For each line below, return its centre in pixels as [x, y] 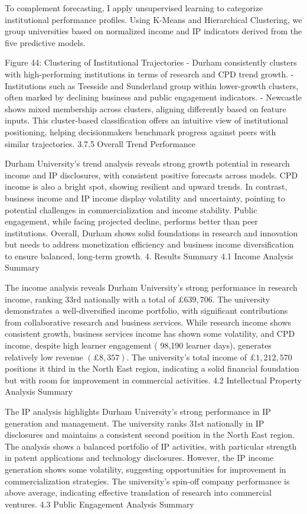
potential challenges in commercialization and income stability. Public [131, 209]
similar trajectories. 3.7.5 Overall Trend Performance [100, 143]
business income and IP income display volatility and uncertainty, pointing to [145, 198]
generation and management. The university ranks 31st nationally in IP [135, 423]
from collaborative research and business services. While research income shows [148, 322]
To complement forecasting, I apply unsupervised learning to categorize [134, 8]
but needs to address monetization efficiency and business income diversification [149, 244]
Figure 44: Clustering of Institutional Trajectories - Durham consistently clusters [151, 62]
